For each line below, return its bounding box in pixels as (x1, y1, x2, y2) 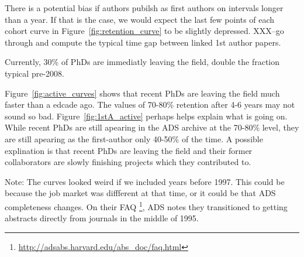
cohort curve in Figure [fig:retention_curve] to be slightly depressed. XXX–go (5, 25, 284, 37)
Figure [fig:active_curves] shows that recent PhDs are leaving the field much (5, 87, 280, 99)
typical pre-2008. (5, 67, 64, 79)
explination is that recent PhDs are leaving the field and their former (5, 144, 253, 156)
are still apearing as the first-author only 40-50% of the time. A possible (5, 132, 263, 145)
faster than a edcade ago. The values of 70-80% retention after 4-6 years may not (5, 98, 295, 111)
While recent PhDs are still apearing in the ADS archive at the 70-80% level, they (5, 121, 299, 133)
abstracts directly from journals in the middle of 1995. (5, 212, 199, 224)
